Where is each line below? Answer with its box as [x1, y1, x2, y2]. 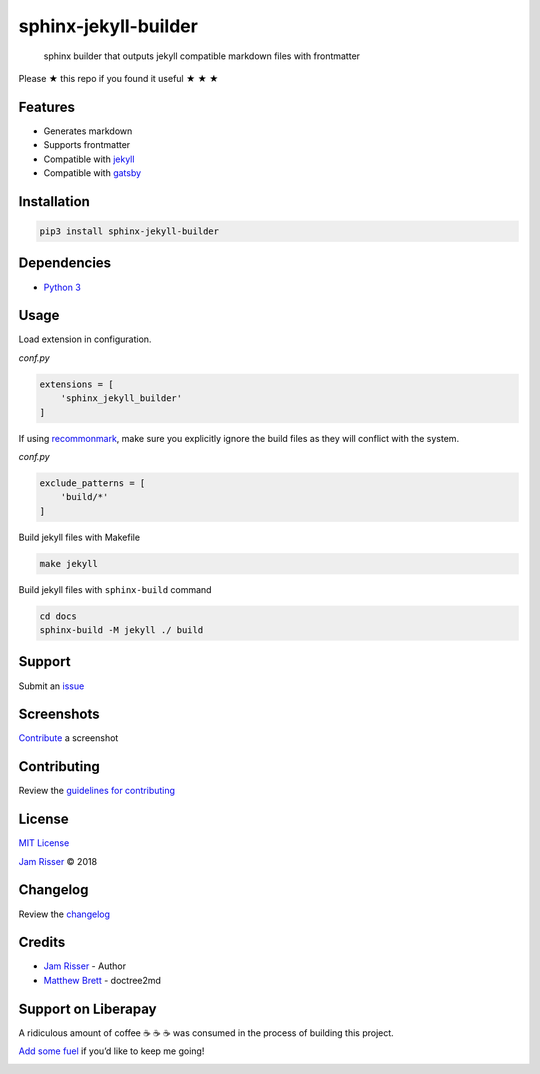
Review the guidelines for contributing [18, 785, 175, 797]
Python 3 [43, 281, 82, 293]
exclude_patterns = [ [39, 477, 146, 489]
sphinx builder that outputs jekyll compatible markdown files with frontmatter [43, 50, 360, 62]
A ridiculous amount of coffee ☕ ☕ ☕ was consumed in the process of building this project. [18, 1026, 394, 1039]
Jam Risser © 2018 [18, 855, 98, 867]
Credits [18, 934, 66, 951]
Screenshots [18, 706, 100, 723]
